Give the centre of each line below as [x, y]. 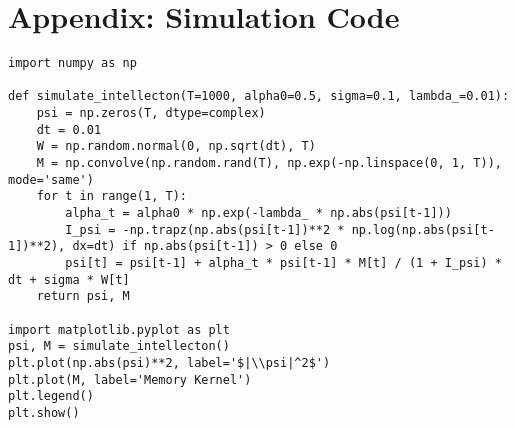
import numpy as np [72, 63]
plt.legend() [51, 396]
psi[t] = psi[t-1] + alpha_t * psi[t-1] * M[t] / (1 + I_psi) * [283, 263]
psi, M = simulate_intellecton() [119, 346]
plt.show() [44, 412]
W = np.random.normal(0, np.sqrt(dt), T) [176, 146]
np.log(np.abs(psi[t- [423, 229]
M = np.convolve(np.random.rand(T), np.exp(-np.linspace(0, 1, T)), [269, 163]
